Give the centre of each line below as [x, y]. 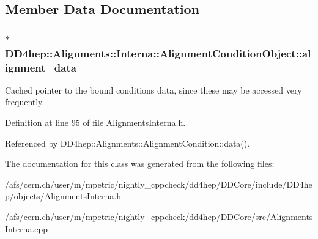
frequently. [25, 102]
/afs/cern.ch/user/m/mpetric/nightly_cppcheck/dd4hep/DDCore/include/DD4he [159, 184]
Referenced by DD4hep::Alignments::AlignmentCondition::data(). [128, 143]
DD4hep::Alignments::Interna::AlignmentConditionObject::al [158, 53]
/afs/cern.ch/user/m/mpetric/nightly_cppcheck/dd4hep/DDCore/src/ [138, 216]
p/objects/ [25, 196]
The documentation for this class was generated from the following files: [140, 164]
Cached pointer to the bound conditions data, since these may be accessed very [153, 90]
